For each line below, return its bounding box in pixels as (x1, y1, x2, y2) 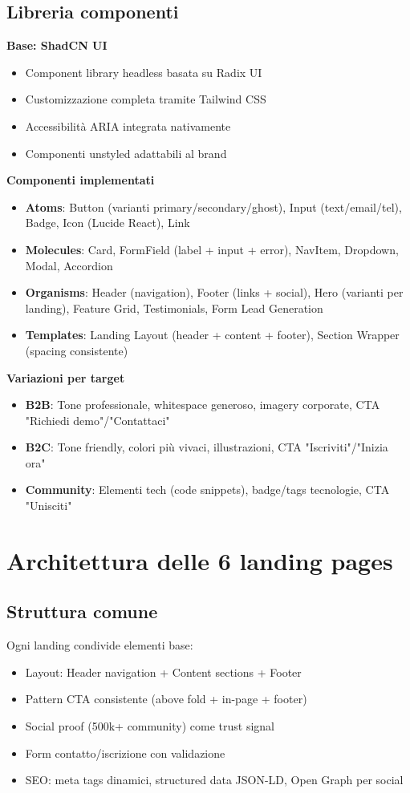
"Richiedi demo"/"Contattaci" (25, 411, 170, 428)
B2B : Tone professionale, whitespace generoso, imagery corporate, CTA (25, 396, 380, 413)
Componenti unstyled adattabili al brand (25, 144, 227, 161)
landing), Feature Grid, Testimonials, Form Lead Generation (25, 299, 323, 316)
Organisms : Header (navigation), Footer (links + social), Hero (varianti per (25, 284, 404, 301)
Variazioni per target (6, 369, 125, 386)
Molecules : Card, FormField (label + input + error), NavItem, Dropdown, (25, 241, 399, 257)
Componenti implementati (6, 172, 155, 188)
